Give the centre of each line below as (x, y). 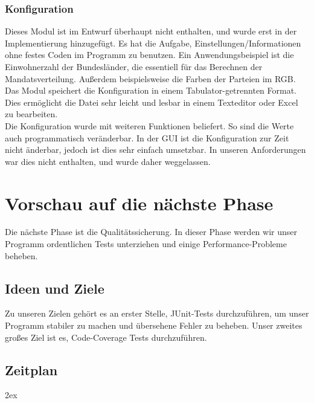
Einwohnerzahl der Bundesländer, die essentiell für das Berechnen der (134, 66)
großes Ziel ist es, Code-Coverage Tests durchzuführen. (106, 337)
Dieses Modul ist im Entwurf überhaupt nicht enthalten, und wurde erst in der (151, 31)
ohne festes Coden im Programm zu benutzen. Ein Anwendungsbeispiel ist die (149, 55)
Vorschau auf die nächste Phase (139, 203)
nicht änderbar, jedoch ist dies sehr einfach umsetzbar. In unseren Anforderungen (155, 150)
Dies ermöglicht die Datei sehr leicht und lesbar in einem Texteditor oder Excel (152, 102)
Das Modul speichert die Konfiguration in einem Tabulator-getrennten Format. (151, 90)
